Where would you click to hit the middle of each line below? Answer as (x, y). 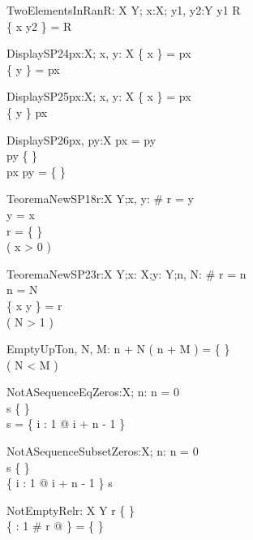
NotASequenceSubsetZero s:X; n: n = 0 (103, 451)
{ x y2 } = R (39, 26)
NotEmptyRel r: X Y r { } (71, 510)
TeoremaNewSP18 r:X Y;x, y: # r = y (100, 199)
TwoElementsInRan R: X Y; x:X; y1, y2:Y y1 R (124, 10)
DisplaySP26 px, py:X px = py (81, 139)
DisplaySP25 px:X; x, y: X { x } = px (99, 96)
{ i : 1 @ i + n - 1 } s (60, 483)
